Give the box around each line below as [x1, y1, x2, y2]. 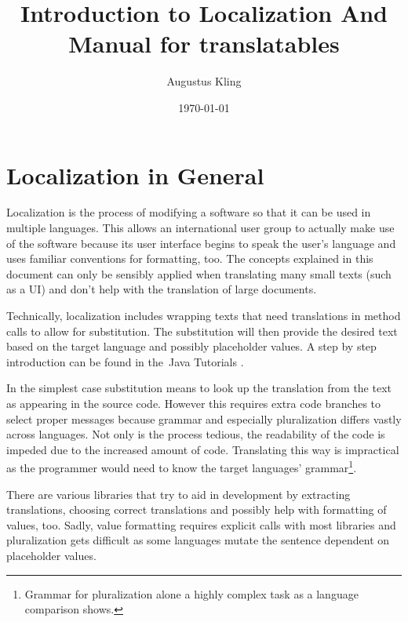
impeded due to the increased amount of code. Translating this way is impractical [6, 441, 399, 457]
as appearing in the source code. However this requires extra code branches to [6, 395, 381, 411]
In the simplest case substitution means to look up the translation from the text [6, 380, 392, 396]
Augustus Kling [166, 73, 242, 89]
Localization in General [6, 158, 264, 191]
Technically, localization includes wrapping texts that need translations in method [6, 307, 401, 323]
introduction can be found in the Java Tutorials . [6, 353, 244, 369]
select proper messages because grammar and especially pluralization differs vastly [6, 410, 402, 427]
